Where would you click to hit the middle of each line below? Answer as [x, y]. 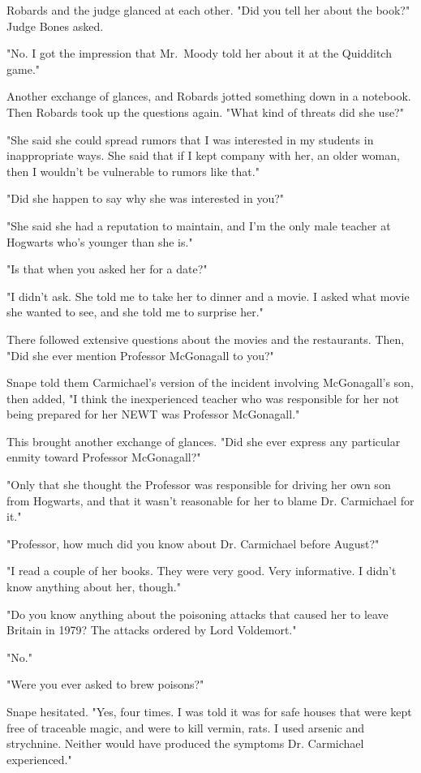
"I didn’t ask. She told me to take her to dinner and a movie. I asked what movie [208, 296]
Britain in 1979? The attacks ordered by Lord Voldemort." [152, 630]
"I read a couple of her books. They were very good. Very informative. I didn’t [202, 571]
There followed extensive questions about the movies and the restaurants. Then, [206, 339]
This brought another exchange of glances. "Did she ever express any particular [204, 441]
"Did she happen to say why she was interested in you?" [146, 198]
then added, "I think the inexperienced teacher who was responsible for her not [203, 398]
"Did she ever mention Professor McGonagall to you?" [140, 355]
